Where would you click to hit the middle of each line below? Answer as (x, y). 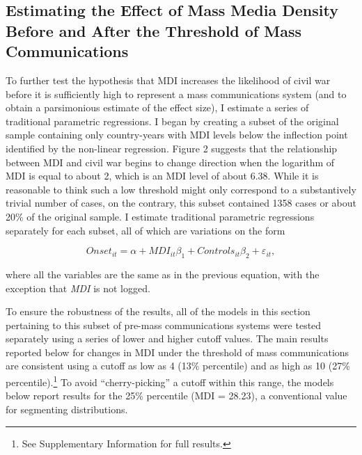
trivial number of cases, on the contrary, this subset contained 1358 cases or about (181, 203)
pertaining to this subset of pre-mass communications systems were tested (164, 325)
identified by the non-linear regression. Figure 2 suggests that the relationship (172, 148)
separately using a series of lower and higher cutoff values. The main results (167, 338)
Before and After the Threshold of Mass (154, 30)
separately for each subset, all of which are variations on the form (145, 230)
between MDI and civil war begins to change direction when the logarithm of (170, 162)
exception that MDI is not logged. (78, 288)
